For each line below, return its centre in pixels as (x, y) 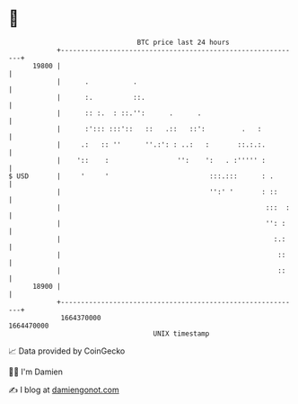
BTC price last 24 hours (183, 42)
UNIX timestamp (181, 333)
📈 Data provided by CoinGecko (67, 351)
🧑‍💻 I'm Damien (36, 372)
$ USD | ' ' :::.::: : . (141, 176)
